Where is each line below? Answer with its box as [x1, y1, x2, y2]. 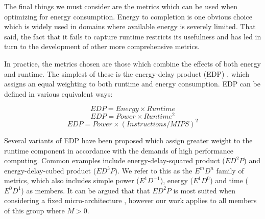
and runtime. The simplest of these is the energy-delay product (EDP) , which [4, 68, 250, 79]
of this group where [4, 205, 65, 216]
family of [216, 165, 244, 176]
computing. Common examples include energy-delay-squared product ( [4, 155, 225, 166]
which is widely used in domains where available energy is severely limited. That [4, 21, 256, 32]
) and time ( [210, 175, 248, 186]
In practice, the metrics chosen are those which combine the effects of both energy [4, 58, 261, 69]
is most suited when [173, 185, 236, 195]
